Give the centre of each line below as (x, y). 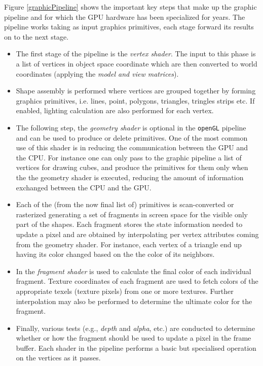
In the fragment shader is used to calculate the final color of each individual (134, 271)
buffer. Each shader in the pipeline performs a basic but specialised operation (136, 347)
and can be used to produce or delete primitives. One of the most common (132, 137)
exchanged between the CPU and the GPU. (84, 187)
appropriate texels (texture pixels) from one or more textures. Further (125, 291)
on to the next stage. (36, 36)
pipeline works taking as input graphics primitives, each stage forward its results (129, 27)
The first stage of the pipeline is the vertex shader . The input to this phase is (136, 54)
